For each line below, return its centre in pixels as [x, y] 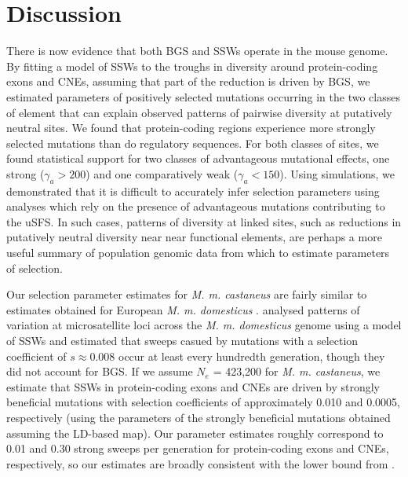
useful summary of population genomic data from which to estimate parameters [198, 253]
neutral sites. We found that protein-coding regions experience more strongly [191, 128]
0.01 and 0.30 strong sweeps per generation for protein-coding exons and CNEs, [198, 448]
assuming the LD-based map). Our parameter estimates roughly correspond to [195, 433]
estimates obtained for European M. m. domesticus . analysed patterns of [183, 309]
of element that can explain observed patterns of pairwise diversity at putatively [199, 112]
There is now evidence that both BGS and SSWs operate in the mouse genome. [197, 51]
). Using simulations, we [337, 173]
